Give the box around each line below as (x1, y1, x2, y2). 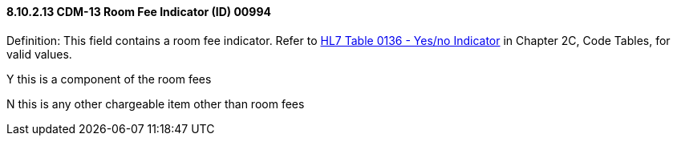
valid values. (6, 47, 72, 61)
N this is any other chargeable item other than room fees (6, 96, 305, 111)
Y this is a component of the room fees (6, 71, 212, 86)
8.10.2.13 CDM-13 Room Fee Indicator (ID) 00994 (6, 5, 271, 18)
